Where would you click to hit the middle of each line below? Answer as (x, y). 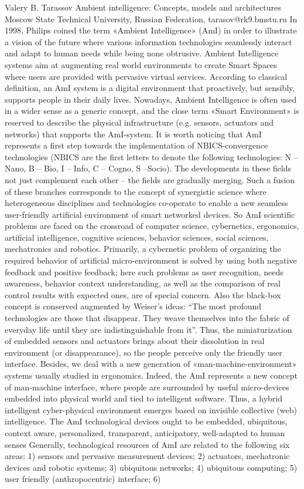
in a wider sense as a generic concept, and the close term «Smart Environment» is (152, 111)
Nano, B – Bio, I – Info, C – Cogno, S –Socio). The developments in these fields (148, 168)
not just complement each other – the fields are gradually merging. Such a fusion (150, 179)
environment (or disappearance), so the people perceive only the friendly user (144, 352)
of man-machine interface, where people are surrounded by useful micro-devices (147, 387)
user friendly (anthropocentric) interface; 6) (83, 479)
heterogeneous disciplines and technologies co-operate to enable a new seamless (146, 203)
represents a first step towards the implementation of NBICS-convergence (136, 145)
